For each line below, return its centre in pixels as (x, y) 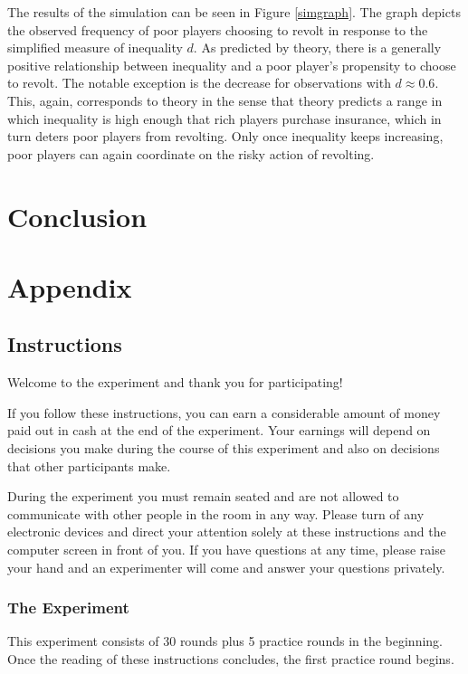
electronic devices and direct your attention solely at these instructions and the (227, 532)
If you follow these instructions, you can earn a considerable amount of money (224, 412)
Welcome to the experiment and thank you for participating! (175, 382)
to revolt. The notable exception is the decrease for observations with (199, 83)
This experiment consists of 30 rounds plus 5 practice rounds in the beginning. (225, 641)
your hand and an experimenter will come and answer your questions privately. (226, 567)
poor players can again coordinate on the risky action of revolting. (191, 153)
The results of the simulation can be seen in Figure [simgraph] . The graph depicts (234, 12)
